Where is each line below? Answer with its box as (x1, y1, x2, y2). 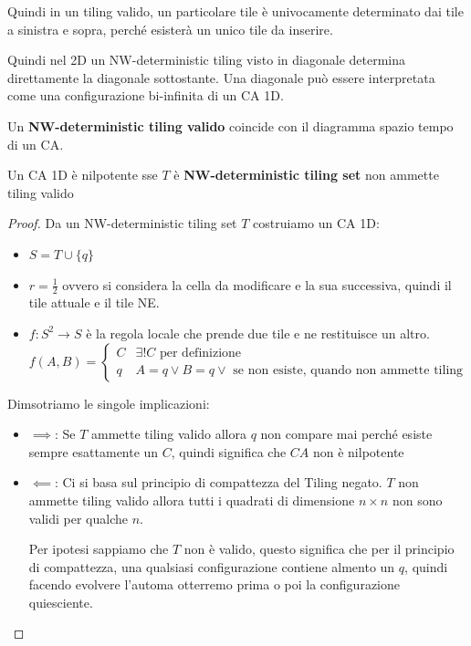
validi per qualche (28, 508, 128, 527)
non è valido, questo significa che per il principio (183, 539, 455, 558)
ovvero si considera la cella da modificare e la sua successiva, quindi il (62, 275, 452, 294)
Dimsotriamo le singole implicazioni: (7, 393, 210, 412)
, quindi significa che (171, 442, 287, 461)
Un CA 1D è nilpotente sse (7, 165, 158, 184)
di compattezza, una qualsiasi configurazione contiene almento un (28, 557, 395, 576)
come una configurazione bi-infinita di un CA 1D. (7, 86, 284, 105)
